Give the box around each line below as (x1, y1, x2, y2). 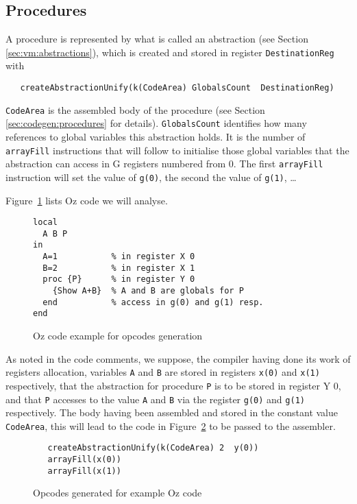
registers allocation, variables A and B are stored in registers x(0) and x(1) (5, 365, 320, 379)
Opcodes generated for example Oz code (33, 485, 202, 500)
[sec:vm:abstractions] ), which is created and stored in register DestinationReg (5, 45, 334, 59)
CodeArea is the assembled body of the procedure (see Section (5, 102, 265, 117)
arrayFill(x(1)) (47, 466, 121, 476)
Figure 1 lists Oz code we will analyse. (5, 193, 168, 207)
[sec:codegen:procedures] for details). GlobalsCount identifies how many (5, 116, 307, 130)
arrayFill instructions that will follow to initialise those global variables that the (5, 143, 349, 157)
